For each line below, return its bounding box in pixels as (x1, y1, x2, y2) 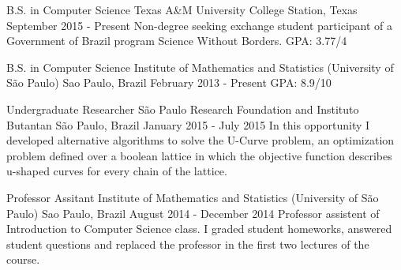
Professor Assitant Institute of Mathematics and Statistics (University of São (6, 189, 379, 205)
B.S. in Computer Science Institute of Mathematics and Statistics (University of (6, 58, 394, 75)
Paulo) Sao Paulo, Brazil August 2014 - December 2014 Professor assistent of (6, 204, 380, 221)
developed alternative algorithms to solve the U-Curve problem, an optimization (6, 132, 395, 148)
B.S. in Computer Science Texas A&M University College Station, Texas (6, 2, 358, 17)
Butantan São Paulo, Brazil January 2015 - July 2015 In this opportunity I (6, 116, 370, 133)
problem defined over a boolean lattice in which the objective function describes (6, 147, 392, 163)
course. (6, 251, 40, 268)
